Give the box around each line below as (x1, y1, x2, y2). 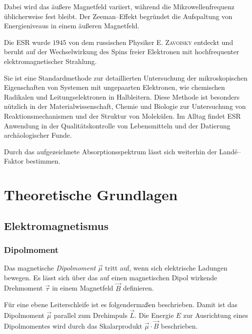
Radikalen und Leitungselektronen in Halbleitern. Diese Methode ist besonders (4, 91, 240, 102)
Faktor (4, 156, 24, 166)
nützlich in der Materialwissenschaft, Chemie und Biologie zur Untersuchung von (4, 101, 246, 111)
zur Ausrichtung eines (183, 310, 248, 320)
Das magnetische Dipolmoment (4, 263, 96, 273)
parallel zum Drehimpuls (54, 310, 128, 320)
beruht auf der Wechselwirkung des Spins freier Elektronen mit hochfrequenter (4, 46, 239, 57)
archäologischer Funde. (4, 130, 72, 140)
